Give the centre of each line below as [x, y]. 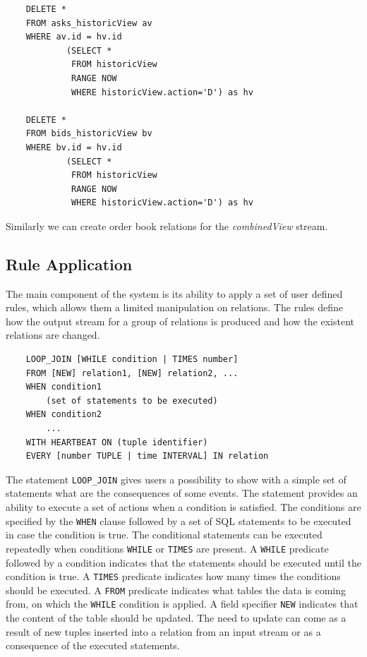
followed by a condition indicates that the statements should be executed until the [183, 562]
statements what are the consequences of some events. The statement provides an [182, 493]
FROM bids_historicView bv [89, 134]
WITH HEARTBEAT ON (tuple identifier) [117, 442]
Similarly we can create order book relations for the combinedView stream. [167, 225]
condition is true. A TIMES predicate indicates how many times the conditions [173, 576]
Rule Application [69, 264]
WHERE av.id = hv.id [74, 37]
